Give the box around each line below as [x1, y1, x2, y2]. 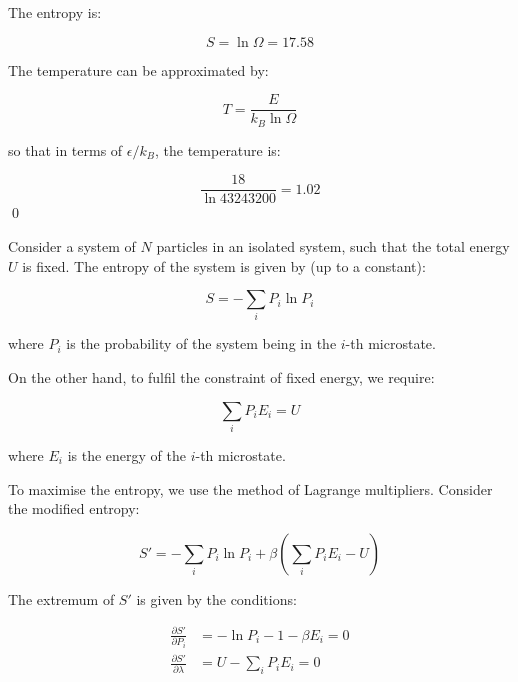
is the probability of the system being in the [66, 333, 337, 354]
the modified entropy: [8, 498, 140, 519]
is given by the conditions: [136, 588, 297, 609]
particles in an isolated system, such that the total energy [156, 235, 510, 256]
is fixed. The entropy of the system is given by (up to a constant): [22, 255, 426, 276]
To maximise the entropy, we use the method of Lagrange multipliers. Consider [8, 478, 493, 499]
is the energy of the [67, 444, 186, 465]
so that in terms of [8, 139, 123, 160]
